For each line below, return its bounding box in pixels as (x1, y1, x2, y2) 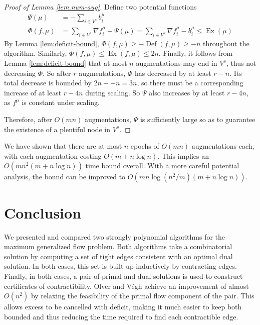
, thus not (226, 58, 256, 68)
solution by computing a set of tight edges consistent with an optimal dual (4, 251, 233, 261)
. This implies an (157, 150, 209, 161)
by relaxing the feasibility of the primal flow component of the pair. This (31, 290, 254, 301)
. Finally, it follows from (158, 48, 233, 58)
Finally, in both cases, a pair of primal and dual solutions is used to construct (4, 270, 243, 281)
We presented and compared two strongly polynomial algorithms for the (4, 231, 225, 242)
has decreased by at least (134, 67, 211, 78)
